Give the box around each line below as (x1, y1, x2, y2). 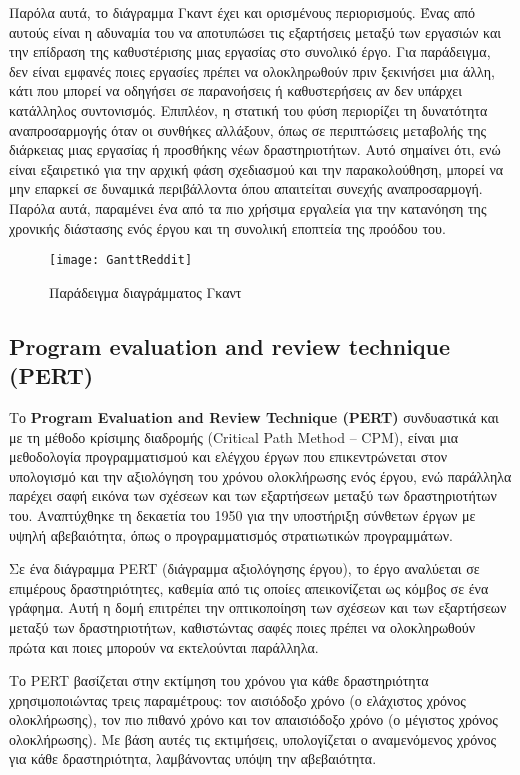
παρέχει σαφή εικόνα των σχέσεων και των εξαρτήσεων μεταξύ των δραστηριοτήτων (9, 485, 497, 506)
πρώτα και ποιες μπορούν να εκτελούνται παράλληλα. (9, 636, 319, 657)
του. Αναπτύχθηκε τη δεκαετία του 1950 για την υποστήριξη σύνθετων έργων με (9, 504, 476, 525)
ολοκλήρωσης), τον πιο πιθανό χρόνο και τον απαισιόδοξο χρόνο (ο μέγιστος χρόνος (9, 709, 498, 730)
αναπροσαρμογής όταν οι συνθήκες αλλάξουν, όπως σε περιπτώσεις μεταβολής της (9, 119, 487, 140)
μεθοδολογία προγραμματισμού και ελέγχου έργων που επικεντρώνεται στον (9, 446, 448, 467)
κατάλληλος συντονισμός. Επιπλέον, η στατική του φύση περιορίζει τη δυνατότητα (9, 99, 488, 120)
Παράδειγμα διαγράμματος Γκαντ (49, 281, 242, 302)
